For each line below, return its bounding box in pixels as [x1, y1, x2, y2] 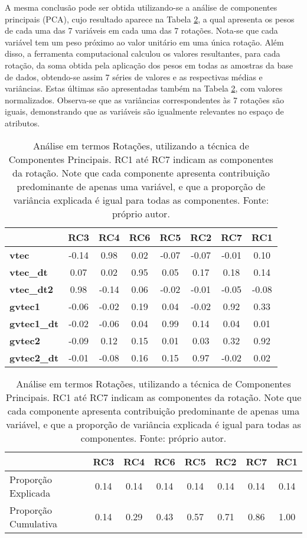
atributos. [5, 116, 40, 129]
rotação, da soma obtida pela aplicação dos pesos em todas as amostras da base [5, 58, 293, 71]
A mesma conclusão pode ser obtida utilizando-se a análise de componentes [5, 1, 277, 13]
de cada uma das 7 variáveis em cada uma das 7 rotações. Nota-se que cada [5, 24, 278, 37]
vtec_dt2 [9, 282, 53, 296]
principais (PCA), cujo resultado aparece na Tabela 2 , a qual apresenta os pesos [5, 12, 295, 25]
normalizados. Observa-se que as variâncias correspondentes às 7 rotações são [5, 93, 285, 106]
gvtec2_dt [9, 350, 59, 364]
